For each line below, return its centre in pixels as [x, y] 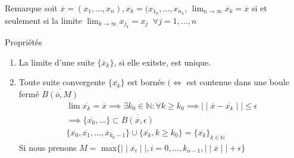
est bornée [146, 82]
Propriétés [24, 42]
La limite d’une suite [57, 62]
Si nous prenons [48, 147]
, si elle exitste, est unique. [162, 62]
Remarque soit [31, 8]
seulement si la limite [43, 20]
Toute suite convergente [62, 82]
